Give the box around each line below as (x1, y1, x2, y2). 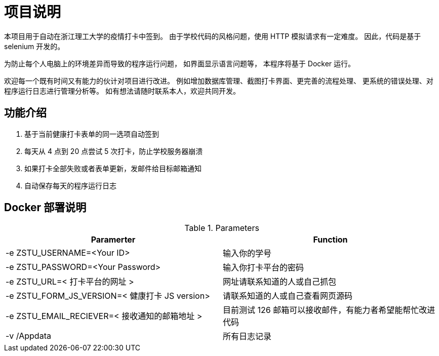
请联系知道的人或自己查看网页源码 (223, 291, 353, 301)
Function (313, 234, 348, 245)
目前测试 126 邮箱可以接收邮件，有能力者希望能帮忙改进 (223, 305, 435, 315)
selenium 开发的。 (4, 42, 65, 51)
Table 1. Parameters (184, 223, 259, 233)
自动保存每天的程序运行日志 (24, 181, 116, 190)
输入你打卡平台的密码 (223, 262, 304, 273)
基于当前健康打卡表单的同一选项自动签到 (24, 129, 159, 138)
